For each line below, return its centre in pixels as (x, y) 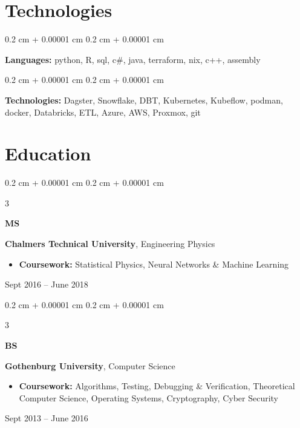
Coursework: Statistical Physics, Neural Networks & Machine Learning (154, 264)
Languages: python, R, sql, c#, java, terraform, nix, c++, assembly (133, 59)
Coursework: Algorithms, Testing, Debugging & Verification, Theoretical (157, 386)
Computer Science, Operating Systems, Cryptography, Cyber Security (148, 397)
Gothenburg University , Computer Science (90, 365)
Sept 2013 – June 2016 (47, 418)
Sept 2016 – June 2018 (47, 284)
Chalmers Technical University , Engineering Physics (110, 243)
